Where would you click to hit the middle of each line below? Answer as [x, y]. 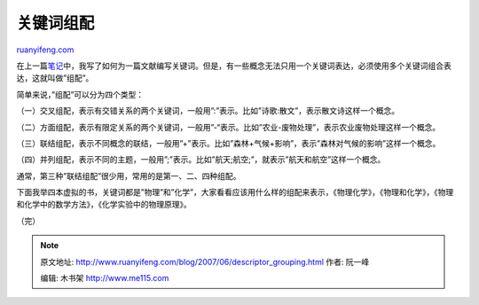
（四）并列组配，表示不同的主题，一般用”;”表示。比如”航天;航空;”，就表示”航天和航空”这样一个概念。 [201, 160]
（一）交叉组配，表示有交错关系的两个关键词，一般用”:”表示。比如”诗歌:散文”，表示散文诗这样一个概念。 [208, 111]
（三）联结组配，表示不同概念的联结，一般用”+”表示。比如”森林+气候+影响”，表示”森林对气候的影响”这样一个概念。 [228, 143]
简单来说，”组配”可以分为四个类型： [80, 94]
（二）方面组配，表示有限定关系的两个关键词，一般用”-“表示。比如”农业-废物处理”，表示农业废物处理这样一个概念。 [228, 127]
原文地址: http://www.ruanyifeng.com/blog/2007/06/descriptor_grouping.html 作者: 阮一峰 [205, 262]
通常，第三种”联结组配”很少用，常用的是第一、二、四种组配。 [129, 176]
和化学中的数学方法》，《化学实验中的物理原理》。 [104, 205]
